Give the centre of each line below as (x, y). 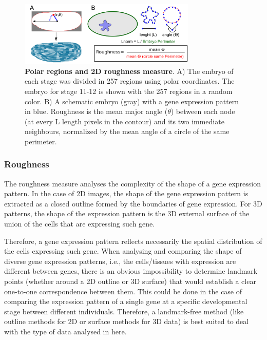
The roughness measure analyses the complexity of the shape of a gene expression (133, 183)
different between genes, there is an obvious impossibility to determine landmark (131, 271)
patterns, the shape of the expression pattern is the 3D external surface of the (127, 213)
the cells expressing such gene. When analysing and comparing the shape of (123, 251)
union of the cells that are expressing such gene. (80, 224)
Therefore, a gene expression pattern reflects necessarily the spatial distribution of (133, 241)
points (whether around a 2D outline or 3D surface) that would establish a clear (130, 281)
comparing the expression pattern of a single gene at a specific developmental (126, 301)
